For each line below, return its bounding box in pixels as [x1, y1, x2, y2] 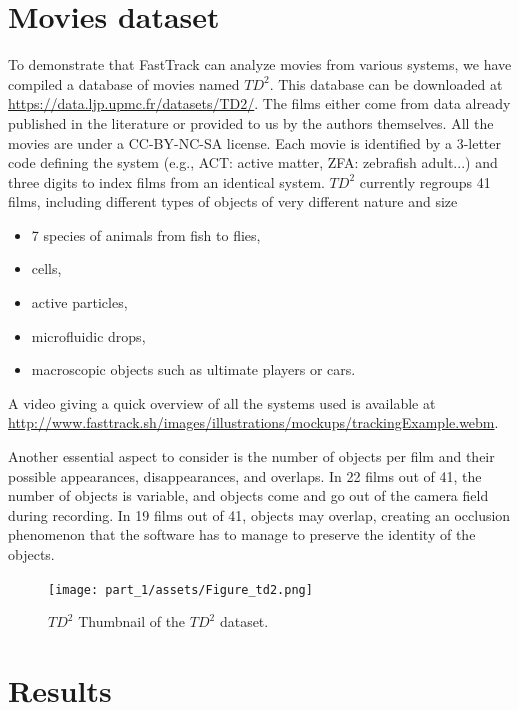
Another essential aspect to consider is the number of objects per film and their [8, 446, 495, 467]
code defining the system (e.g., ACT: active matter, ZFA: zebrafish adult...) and [8, 152, 498, 173]
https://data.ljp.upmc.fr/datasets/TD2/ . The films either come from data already [8, 93, 511, 114]
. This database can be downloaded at [269, 73, 503, 94]
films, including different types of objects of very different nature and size [8, 191, 458, 212]
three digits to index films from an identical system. [8, 171, 325, 192]
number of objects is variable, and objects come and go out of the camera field [8, 485, 489, 506]
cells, [31, 258, 62, 279]
